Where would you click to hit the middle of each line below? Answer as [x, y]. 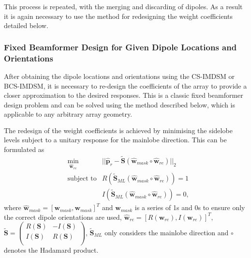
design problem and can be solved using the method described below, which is [120, 104]
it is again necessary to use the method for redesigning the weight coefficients [118, 16]
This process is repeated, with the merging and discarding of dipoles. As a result [123, 6]
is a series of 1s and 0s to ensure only [190, 207]
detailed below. [26, 25]
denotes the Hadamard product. [51, 250]
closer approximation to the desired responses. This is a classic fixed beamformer [124, 95]
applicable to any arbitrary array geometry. [68, 114]
